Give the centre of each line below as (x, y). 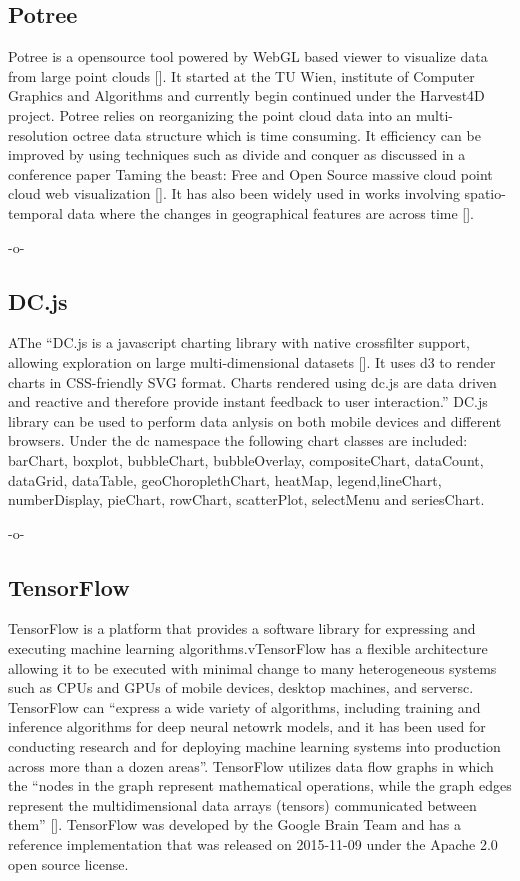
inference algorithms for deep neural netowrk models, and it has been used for (247, 726)
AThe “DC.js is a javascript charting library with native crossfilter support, (239, 342)
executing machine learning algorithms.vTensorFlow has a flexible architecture (248, 648)
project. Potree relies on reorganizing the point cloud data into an (210, 114)
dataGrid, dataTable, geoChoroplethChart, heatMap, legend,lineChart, (225, 479)
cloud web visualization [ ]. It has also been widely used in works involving (234, 193)
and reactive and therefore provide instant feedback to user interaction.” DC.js (248, 401)
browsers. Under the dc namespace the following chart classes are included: (238, 440)
